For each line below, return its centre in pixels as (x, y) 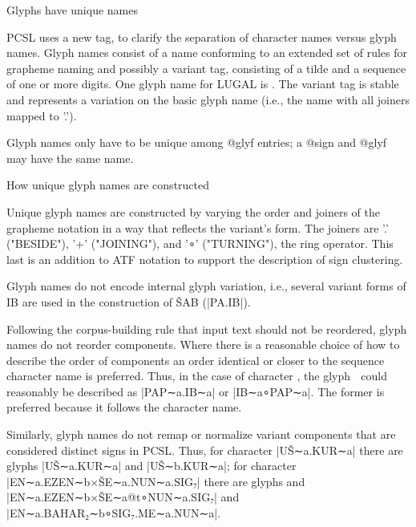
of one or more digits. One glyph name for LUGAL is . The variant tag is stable (203, 84)
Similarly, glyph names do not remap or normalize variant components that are (201, 434)
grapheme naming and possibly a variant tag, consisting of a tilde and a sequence (206, 68)
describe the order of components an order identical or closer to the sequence (196, 360)
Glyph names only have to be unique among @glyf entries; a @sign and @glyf (197, 142)
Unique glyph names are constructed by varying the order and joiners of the (193, 211)
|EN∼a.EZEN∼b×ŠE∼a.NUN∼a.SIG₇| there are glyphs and (156, 481)
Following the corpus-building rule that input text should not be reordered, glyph (207, 328)
